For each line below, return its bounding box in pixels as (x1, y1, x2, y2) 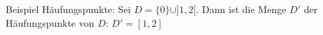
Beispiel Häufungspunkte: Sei (6, 2, 131, 16)
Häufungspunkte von (6, 15, 95, 30)
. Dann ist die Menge (195, 2, 287, 16)
